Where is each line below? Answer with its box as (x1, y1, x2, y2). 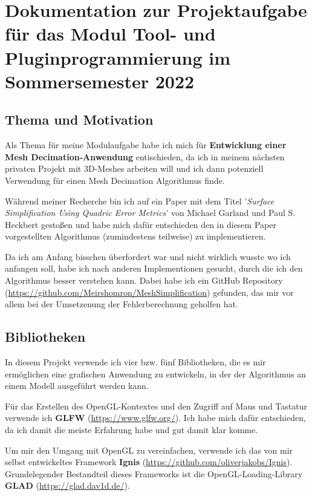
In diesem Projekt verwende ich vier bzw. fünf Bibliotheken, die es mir (5, 356, 266, 368)
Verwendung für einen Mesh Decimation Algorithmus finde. (5, 174, 225, 186)
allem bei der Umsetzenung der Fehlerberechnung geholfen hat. (5, 298, 238, 310)
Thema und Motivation (5, 110, 154, 129)
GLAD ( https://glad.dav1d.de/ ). (5, 479, 130, 492)
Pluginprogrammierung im (5, 45, 231, 70)
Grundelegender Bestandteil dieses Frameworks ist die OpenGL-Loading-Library (5, 467, 303, 480)
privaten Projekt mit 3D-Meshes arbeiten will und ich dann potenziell (5, 162, 264, 175)
